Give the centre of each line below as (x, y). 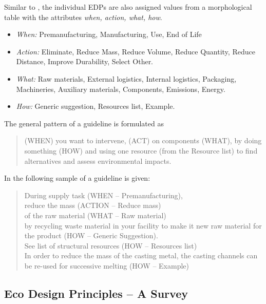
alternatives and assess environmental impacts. (98, 160)
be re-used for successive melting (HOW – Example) (107, 265)
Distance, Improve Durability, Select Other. (85, 61)
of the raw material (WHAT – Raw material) (95, 215)
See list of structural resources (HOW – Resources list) (111, 245)
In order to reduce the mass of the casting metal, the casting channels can (141, 255)
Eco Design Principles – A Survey (96, 293)
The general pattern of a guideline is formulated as (84, 123)
